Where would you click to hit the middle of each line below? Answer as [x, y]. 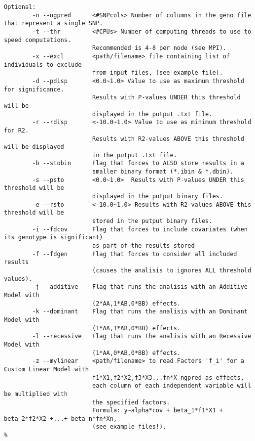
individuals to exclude [43, 65]
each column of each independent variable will [172, 386]
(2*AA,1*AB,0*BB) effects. [136, 303]
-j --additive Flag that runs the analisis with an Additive [140, 287]
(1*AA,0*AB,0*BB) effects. [136, 353]
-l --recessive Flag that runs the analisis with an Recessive [142, 336]
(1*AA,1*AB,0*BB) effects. [136, 328]
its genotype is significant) [54, 238]
